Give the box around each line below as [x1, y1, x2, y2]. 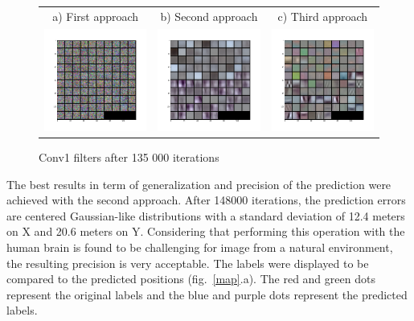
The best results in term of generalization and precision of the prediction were [6, 175, 391, 192]
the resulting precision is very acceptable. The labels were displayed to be [6, 254, 369, 271]
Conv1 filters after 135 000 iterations [39, 149, 219, 166]
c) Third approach [277, 7, 368, 24]
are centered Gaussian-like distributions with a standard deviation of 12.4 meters [6, 207, 405, 224]
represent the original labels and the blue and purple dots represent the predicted [6, 286, 408, 302]
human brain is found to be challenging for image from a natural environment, [6, 239, 393, 256]
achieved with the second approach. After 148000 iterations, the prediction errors [6, 191, 406, 208]
